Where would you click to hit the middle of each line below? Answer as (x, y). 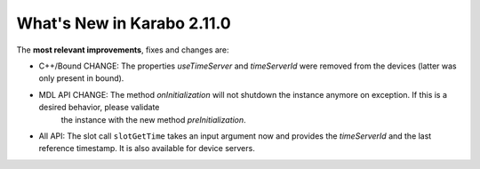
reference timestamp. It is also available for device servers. (147, 149)
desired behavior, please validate (99, 108)
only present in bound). (81, 78)
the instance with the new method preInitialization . (153, 119)
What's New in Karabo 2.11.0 (124, 23)
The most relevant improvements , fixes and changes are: (123, 50)
